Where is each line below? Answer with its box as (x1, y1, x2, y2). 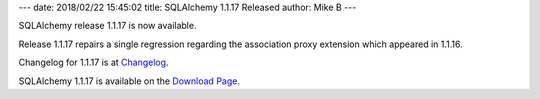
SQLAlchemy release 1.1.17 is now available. (18, 20, 197, 32)
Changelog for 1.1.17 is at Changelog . (18, 56, 169, 69)
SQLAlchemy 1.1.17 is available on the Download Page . (18, 75, 240, 87)
